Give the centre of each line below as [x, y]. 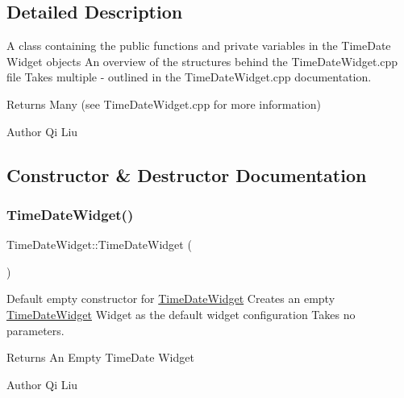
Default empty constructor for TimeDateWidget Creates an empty [171, 298]
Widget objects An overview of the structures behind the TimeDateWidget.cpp [202, 61]
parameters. [35, 330]
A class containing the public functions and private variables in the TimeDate [199, 46]
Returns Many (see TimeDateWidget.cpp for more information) [164, 104]
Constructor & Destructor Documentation [187, 174]
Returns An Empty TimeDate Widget [100, 357]
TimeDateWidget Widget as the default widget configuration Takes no [181, 314]
